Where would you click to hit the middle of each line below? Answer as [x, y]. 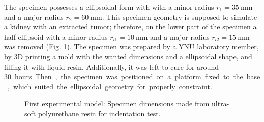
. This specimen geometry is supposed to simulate [180, 17]
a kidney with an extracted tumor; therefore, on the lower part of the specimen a [130, 27]
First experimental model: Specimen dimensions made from [117, 103]
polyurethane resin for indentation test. [99, 113]
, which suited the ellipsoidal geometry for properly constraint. [110, 86]
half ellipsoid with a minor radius [56, 36]
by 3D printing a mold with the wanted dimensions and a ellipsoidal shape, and [128, 56]
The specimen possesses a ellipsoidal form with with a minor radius [109, 7]
